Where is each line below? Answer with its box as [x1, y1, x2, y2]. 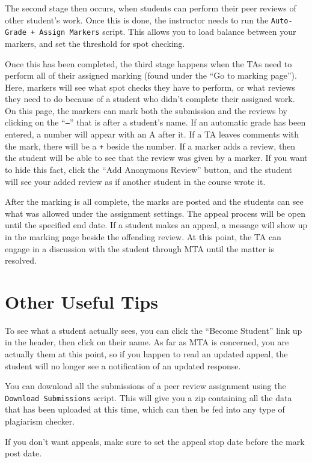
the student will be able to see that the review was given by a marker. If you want [5, 151, 308, 164]
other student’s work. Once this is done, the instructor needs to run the [5, 13, 269, 26]
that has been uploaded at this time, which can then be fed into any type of [5, 403, 285, 416]
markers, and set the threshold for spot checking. [5, 37, 185, 49]
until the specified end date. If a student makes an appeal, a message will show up [5, 219, 308, 231]
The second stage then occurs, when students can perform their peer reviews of [5, 2, 296, 14]
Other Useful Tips [5, 289, 158, 313]
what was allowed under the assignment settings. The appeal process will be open [5, 207, 305, 219]
